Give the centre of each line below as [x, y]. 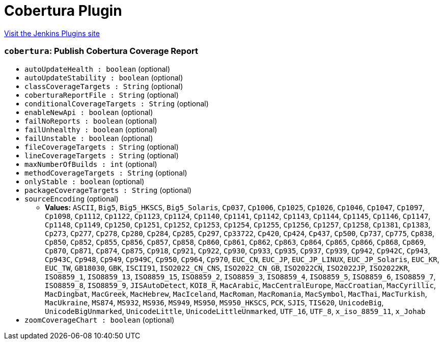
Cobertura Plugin [63, 11]
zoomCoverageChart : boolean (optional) [100, 320]
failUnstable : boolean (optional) [89, 138]
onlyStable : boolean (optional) [85, 181]
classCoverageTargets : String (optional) [104, 86]
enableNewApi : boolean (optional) [89, 112]
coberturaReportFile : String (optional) [102, 95]
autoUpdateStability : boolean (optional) [104, 77]
